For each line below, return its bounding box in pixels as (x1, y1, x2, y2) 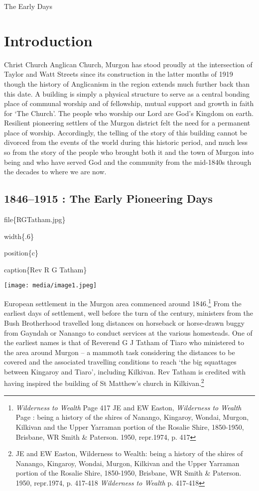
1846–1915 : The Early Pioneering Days (4, 191, 213, 206)
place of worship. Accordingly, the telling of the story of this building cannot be (4, 127, 248, 137)
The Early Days (4, 1, 52, 11)
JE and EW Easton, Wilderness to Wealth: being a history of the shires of (15, 448, 243, 459)
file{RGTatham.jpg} (4, 214, 66, 225)
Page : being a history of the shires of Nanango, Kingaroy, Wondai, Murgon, (15, 412, 249, 422)
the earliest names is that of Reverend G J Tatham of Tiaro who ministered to (4, 337, 244, 348)
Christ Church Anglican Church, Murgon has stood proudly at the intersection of (4, 59, 253, 69)
